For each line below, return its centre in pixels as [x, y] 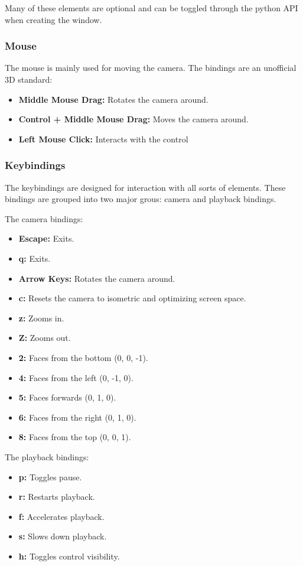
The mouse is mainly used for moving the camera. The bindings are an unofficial [151, 68]
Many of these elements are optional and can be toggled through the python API [151, 8]
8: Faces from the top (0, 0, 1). [75, 437]
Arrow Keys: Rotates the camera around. [97, 278]
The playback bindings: [47, 456]
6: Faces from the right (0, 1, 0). [77, 417]
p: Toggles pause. [50, 476]
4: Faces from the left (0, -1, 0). [76, 377]
